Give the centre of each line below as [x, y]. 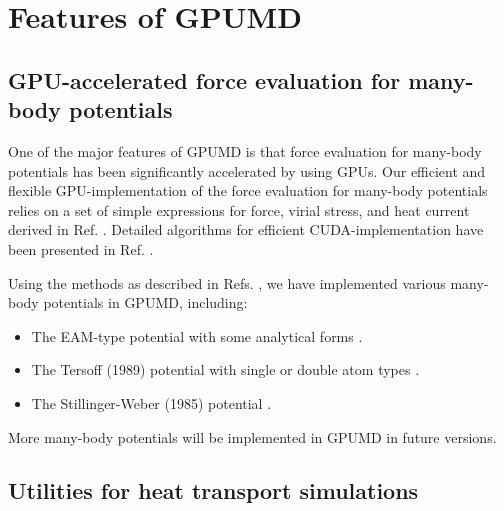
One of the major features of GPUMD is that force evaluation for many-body [245, 150]
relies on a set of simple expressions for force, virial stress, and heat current [239, 209]
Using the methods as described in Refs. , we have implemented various [227, 282]
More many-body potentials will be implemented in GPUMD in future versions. [252, 436]
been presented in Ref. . [81, 248]
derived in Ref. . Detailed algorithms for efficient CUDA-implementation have [246, 229]
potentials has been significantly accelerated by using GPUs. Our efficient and [247, 170]
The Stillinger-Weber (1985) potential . [151, 402]
